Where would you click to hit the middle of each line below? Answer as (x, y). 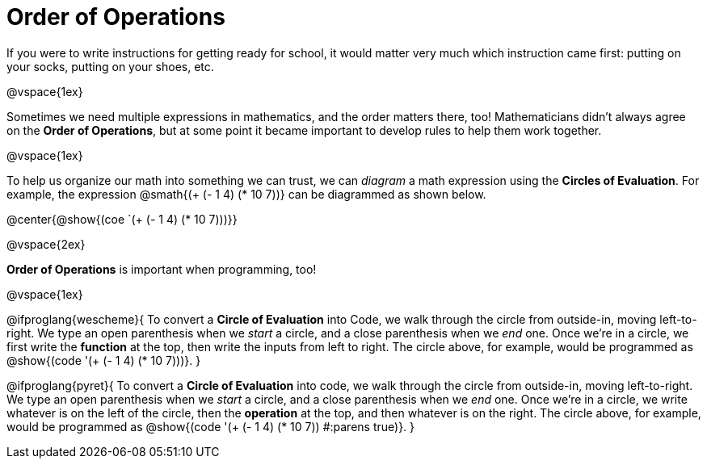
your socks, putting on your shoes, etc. (110, 66)
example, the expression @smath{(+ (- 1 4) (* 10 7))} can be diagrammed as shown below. (246, 194)
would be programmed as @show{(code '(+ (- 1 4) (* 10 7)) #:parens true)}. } (211, 426)
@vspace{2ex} (46, 244)
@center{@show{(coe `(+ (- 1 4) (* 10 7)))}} (122, 219)
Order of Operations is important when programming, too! (162, 269)
